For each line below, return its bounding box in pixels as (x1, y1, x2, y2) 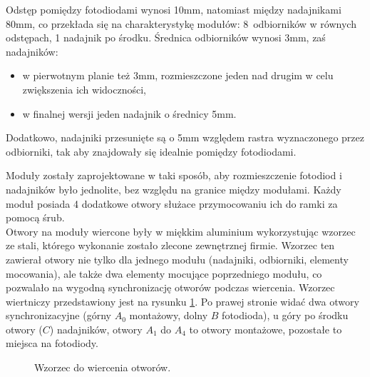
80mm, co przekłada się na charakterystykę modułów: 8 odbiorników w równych (6, 16, 356, 31)
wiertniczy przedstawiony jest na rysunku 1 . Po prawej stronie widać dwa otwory (6, 293, 359, 308)
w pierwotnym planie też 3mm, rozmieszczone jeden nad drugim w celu (22, 68, 334, 83)
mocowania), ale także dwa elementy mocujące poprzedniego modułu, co (6, 266, 322, 281)
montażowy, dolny (129, 308, 208, 323)
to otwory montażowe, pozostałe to (189, 321, 342, 336)
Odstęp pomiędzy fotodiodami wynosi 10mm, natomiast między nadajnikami (6, 2, 341, 16)
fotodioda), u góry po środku (222, 308, 349, 323)
